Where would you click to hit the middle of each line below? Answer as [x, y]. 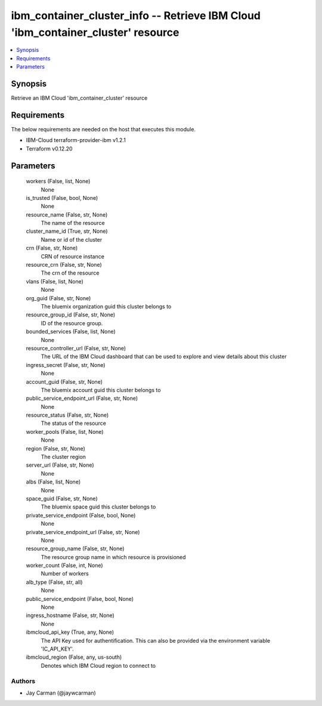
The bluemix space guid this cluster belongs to [98, 507]
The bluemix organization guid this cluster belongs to [106, 306]
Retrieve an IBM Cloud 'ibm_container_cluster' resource [79, 98]
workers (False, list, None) [58, 181]
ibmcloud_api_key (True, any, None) [70, 632]
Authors [23, 681]
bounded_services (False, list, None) [71, 332]
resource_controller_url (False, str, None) [76, 348]
